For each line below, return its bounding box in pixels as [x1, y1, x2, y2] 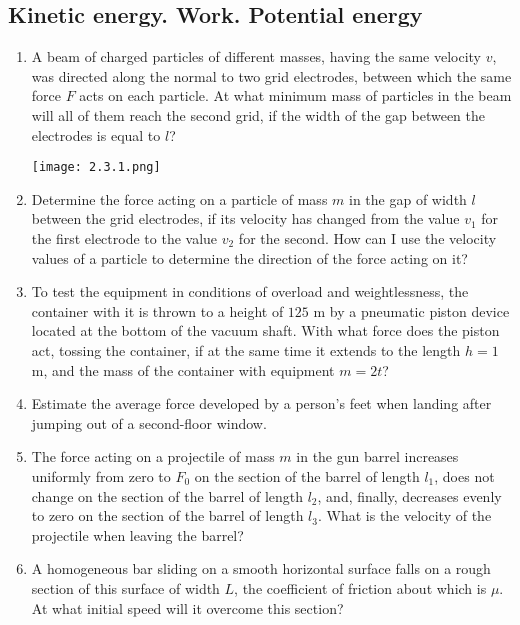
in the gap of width [349, 188, 467, 209]
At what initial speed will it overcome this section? [31, 597, 344, 618]
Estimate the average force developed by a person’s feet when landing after [31, 393, 492, 414]
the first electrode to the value [31, 228, 218, 249]
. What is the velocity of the [317, 505, 492, 526]
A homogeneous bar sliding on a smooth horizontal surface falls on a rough [31, 558, 491, 579]
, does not [434, 465, 495, 486]
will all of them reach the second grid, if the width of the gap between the [31, 104, 485, 125]
